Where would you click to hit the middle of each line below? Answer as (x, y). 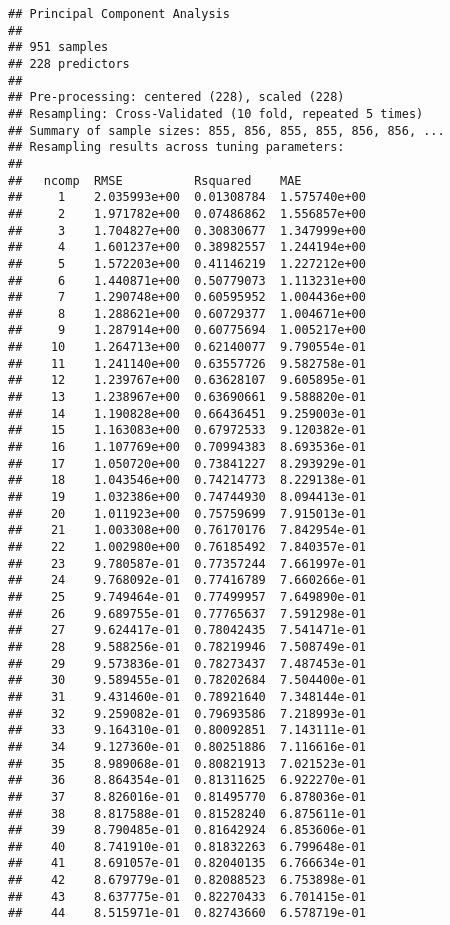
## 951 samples (58, 47)
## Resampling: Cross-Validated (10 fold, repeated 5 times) (216, 113)
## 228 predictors (69, 63)
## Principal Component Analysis (119, 14)
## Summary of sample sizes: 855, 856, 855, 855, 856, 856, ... (226, 130)
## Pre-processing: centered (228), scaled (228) (176, 97)
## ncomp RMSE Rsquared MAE (155, 180)
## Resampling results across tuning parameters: (176, 147)
